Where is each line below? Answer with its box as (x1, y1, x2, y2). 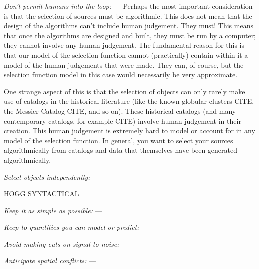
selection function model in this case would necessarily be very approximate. (4, 69, 238, 80)
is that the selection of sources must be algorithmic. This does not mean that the (4, 10, 252, 21)
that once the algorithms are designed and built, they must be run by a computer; (4, 30, 256, 40)
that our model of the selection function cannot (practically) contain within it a (4, 49, 248, 60)
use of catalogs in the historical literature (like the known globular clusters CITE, (4, 96, 254, 106)
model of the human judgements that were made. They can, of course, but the (4, 59, 244, 70)
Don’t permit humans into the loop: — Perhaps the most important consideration (4, 1, 253, 11)
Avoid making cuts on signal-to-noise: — (4, 238, 129, 249)
